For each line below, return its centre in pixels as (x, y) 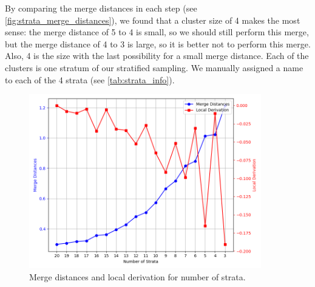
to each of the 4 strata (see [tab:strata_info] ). (90, 79)
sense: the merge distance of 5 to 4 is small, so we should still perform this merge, (157, 32)
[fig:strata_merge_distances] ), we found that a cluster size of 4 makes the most (153, 20)
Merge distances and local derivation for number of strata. (137, 276)
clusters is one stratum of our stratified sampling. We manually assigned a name (154, 67)
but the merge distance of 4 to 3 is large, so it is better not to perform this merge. (158, 43)
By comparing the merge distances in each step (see (101, 8)
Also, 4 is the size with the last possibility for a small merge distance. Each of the (157, 56)
